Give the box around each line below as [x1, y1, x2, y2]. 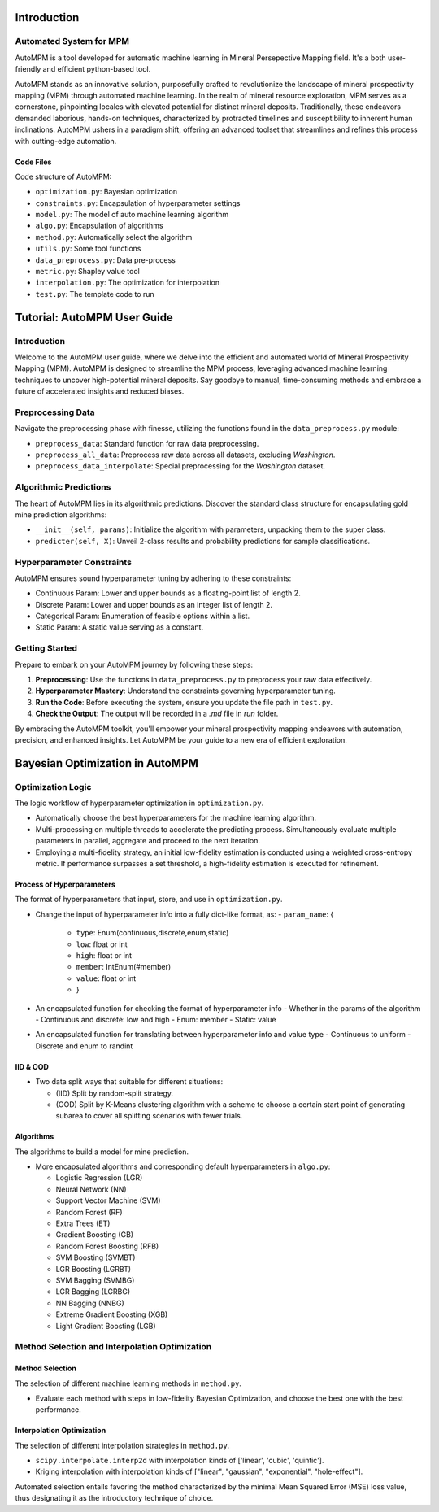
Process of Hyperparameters [15, 879, 115, 890]
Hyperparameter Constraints [15, 556, 132, 568]
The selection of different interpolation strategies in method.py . [15, 1440, 230, 1450]
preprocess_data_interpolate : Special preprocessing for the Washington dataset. [35, 461, 325, 471]
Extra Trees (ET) [55, 1218, 111, 1228]
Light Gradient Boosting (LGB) [55, 1321, 156, 1331]
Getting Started [15, 643, 77, 654]
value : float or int [76, 973, 137, 983]
